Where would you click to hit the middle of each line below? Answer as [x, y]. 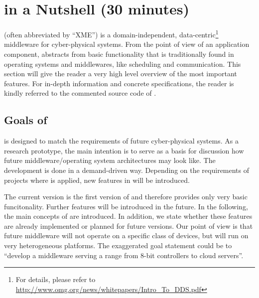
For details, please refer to [56, 279]
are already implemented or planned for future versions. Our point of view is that [129, 225]
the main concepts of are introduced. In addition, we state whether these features [128, 216]
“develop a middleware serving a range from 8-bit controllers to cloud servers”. [124, 255]
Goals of [26, 120]
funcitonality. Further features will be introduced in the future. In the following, [126, 206]
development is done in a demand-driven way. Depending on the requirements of [127, 170]
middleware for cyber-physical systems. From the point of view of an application [127, 44]
